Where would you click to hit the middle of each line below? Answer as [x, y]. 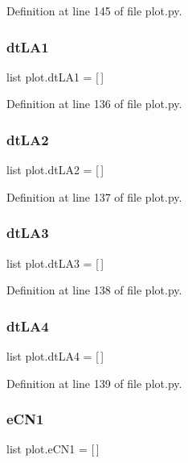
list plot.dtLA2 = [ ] [55, 170]
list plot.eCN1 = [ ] [53, 449]
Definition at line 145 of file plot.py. [94, 10]
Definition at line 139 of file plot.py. [94, 383]
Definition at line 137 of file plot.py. [94, 196]
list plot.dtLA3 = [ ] [55, 263]
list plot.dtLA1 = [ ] [55, 76]
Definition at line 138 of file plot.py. [94, 290]
